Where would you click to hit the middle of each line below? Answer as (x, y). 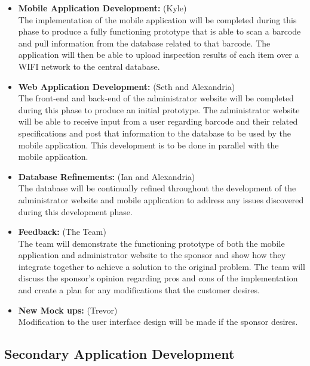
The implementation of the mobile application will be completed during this (157, 19)
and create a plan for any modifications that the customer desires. (139, 290)
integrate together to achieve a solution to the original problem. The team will (162, 266)
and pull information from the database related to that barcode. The (144, 43)
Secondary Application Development (119, 354)
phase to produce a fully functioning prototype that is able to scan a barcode (159, 31)
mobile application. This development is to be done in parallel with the (148, 145)
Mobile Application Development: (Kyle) (102, 8)
